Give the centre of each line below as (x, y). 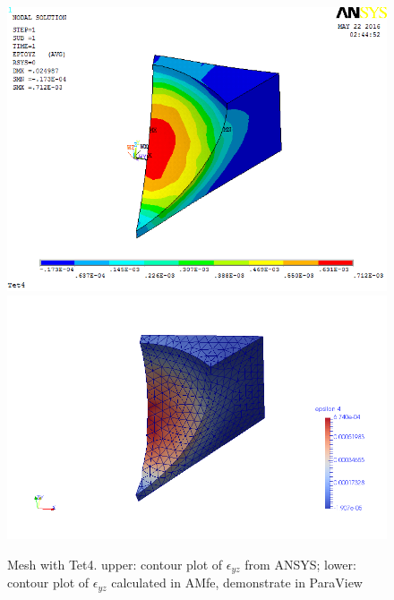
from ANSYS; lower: (300, 564)
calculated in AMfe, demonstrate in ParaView (237, 583)
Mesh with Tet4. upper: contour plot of (115, 564)
